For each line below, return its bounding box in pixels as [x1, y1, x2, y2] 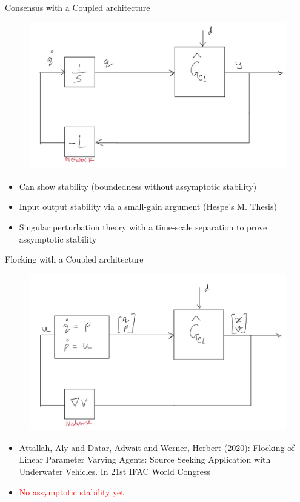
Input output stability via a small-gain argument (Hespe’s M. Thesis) [19, 200, 277, 213]
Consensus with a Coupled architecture [5, 1, 150, 13]
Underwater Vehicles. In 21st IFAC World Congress [19, 464, 211, 477]
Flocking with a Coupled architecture [5, 253, 144, 266]
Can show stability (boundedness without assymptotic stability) [19, 179, 257, 192]
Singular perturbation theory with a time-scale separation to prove [19, 221, 267, 233]
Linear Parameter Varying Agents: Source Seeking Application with [19, 453, 271, 466]
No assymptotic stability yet [19, 485, 124, 498]
